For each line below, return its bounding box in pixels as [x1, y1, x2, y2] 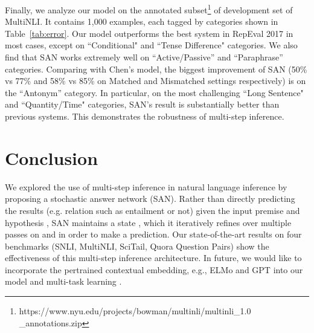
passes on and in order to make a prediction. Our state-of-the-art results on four [5, 228, 302, 241]
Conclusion [5, 145, 98, 170]
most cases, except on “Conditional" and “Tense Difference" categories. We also [5, 39, 298, 51]
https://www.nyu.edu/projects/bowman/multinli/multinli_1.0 [19, 305, 251, 317]
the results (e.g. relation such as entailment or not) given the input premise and [5, 204, 300, 216]
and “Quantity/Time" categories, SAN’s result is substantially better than [5, 98, 280, 111]
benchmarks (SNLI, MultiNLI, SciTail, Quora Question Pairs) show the [5, 239, 269, 252]
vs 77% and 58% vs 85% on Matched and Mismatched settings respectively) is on [5, 74, 306, 87]
